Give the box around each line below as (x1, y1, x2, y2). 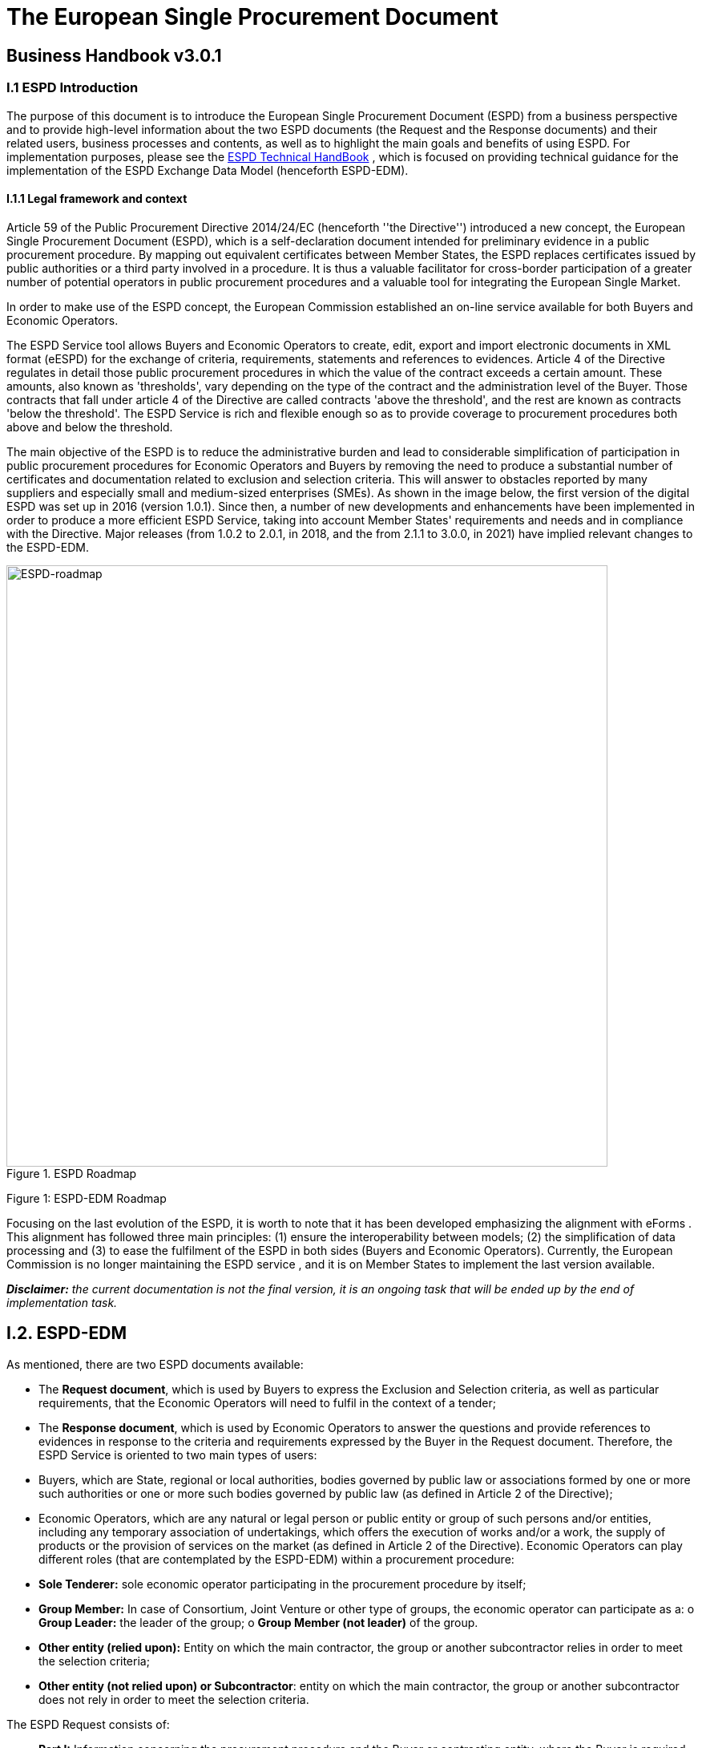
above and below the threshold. (6, 419, 173, 434)
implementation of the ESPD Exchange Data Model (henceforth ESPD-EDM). (6, 163, 409, 177)
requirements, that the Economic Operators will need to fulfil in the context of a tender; (38, 1395, 496, 1410)
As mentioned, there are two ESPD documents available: (6, 1357, 304, 1371)
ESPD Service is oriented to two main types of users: (38, 1447, 317, 1462)
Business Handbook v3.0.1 (6, 45, 222, 66)
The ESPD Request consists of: (6, 1717, 170, 1731)
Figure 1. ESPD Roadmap (6, 1166, 137, 1180)
